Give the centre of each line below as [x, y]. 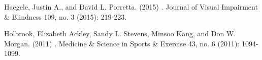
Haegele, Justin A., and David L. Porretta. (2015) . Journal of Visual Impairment [131, 7]
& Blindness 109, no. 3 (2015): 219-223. [65, 16]
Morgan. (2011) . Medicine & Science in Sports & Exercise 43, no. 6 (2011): [122, 43]
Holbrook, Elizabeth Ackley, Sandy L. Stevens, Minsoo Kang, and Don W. [120, 34]
